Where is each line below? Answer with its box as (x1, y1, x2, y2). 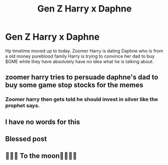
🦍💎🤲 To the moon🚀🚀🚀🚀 (5, 151, 77, 160)
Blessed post (5, 135, 47, 143)
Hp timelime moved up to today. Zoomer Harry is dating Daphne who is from (5, 48, 163, 54)
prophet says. (5, 102, 40, 109)
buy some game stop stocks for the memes (5, 81, 143, 89)
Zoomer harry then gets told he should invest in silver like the (5, 96, 158, 103)
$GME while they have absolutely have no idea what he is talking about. (5, 58, 154, 64)
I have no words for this (5, 117, 80, 126)
